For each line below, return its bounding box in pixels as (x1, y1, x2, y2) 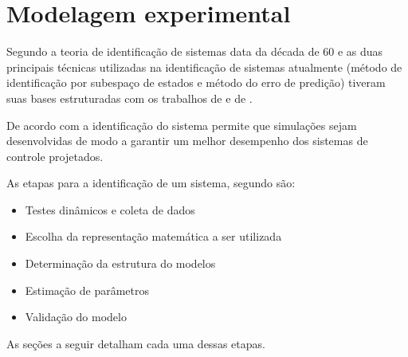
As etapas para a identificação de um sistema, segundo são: (6, 175, 296, 191)
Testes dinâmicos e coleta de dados (25, 201, 195, 218)
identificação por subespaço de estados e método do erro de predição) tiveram (6, 74, 386, 91)
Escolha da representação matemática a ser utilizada (25, 228, 282, 245)
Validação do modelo (25, 308, 127, 325)
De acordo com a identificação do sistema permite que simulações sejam (6, 116, 357, 133)
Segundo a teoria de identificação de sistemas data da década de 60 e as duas (6, 43, 383, 60)
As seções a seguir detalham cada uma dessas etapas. (6, 335, 265, 351)
